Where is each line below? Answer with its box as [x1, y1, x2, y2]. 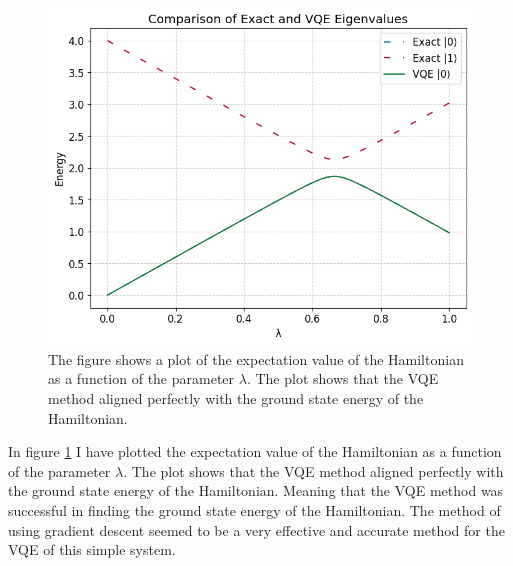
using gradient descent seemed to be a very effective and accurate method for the [8, 519, 505, 540]
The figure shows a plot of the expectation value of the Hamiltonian [48, 348, 464, 369]
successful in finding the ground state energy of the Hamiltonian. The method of [8, 500, 501, 520]
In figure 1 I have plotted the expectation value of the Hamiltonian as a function [8, 441, 502, 462]
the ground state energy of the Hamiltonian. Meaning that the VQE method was [8, 480, 504, 501]
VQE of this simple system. [8, 539, 176, 560]
